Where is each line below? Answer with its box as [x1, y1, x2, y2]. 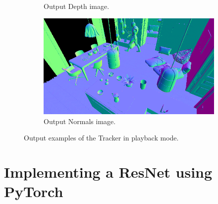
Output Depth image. [44, 1, 109, 11]
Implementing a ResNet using [4, 162, 213, 182]
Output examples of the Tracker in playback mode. [24, 133, 179, 143]
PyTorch [4, 181, 63, 202]
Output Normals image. [44, 116, 116, 126]
